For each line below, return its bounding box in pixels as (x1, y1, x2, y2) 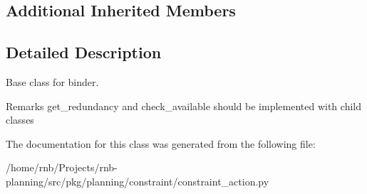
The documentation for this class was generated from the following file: (6, 136, 316, 151)
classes (6, 112, 34, 127)
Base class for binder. (6, 74, 99, 89)
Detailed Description (6, 41, 162, 63)
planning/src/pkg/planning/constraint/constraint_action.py (6, 173, 269, 188)
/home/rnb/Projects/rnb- (6, 160, 118, 175)
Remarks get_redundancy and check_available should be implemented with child (6, 98, 361, 113)
